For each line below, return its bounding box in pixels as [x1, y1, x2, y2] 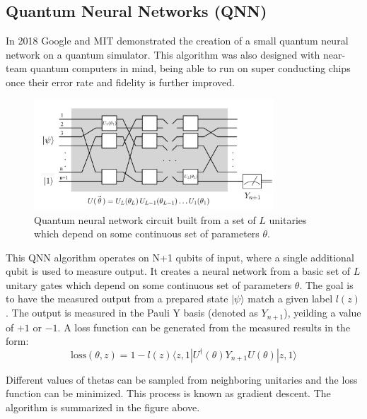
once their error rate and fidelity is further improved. [6, 74, 235, 89]
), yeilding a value [284, 305, 361, 320]
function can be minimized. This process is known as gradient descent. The [6, 386, 331, 401]
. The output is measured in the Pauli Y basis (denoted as [6, 305, 258, 320]
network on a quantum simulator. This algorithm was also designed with [6, 47, 320, 61]
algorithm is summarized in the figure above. [6, 399, 200, 414]
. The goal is [299, 277, 354, 292]
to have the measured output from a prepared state [6, 291, 228, 306]
